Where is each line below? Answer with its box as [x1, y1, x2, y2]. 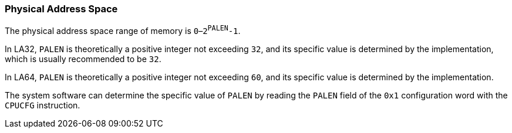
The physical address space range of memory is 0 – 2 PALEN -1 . [5, 24, 241, 36]
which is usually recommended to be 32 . [5, 54, 161, 64]
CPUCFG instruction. [5, 100, 80, 111]
